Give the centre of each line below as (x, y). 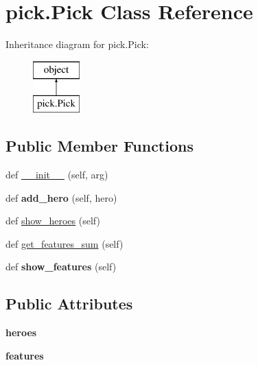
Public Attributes (69, 304)
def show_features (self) (61, 267)
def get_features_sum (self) (64, 243)
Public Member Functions (99, 146)
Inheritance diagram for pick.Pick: (77, 44)
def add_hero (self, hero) (61, 197)
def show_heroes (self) (53, 221)
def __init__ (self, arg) (57, 175)
